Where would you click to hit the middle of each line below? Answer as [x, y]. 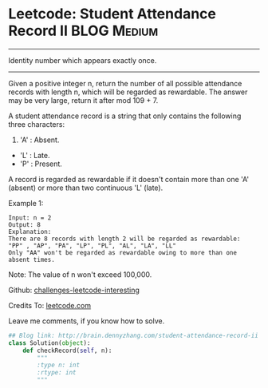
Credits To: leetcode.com [50, 305]
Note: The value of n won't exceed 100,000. [80, 274]
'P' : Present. [41, 164]
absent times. [32, 259]
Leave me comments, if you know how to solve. [87, 321]
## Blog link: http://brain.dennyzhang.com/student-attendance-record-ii [134, 335]
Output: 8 [25, 224]
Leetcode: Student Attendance [112, 14]
